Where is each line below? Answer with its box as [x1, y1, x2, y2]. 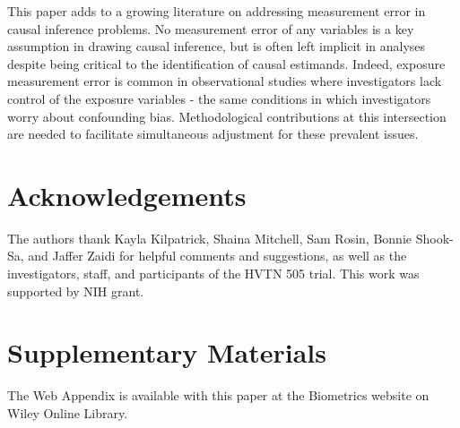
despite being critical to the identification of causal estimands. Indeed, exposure [7, 54, 446, 73]
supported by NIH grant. [7, 281, 144, 300]
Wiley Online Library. [7, 403, 128, 422]
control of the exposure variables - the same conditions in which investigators [7, 89, 431, 107]
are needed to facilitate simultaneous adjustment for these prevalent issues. [7, 124, 419, 143]
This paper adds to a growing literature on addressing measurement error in [7, 2, 426, 20]
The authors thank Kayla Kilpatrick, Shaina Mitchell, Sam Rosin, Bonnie [7, 228, 412, 247]
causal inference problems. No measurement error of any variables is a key [7, 19, 414, 38]
